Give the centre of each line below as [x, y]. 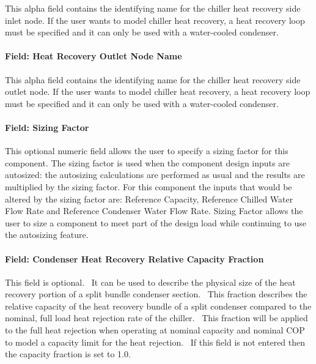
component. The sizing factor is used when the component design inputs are [147, 162]
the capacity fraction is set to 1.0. [68, 354]
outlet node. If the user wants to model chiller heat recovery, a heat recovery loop [158, 91]
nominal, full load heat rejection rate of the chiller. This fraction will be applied [156, 318]
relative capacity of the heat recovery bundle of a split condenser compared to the [158, 306]
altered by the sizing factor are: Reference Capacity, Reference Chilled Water [149, 199]
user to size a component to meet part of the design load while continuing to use [156, 222]
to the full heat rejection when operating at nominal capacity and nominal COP [155, 330]
